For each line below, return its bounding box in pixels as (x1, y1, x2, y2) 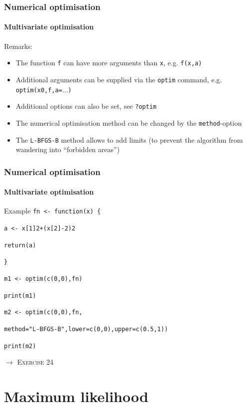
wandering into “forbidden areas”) (15, 144, 120, 155)
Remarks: (4, 40, 33, 51)
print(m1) (4, 292, 36, 299)
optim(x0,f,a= (15, 86, 62, 94)
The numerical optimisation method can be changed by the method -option (15, 117, 242, 128)
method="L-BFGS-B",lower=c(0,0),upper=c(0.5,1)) (4, 326, 168, 333)
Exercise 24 (17, 357, 54, 367)
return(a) (4, 241, 36, 249)
